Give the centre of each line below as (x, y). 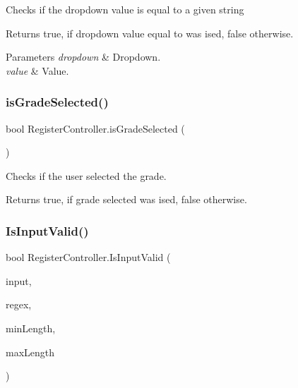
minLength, (31, 328)
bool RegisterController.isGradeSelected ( (95, 128)
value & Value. (37, 70)
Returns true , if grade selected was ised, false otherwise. (126, 199)
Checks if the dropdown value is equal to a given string (125, 9)
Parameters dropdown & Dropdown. (83, 57)
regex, (19, 304)
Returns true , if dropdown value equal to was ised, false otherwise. (150, 33)
